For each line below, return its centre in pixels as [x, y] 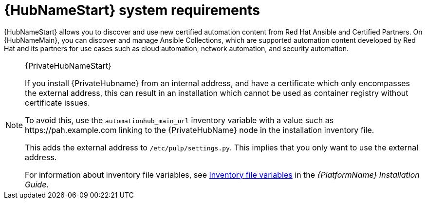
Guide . [37, 184]
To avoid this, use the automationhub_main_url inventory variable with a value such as [179, 120]
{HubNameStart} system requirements [132, 10]
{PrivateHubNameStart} [68, 65]
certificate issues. [57, 102]
